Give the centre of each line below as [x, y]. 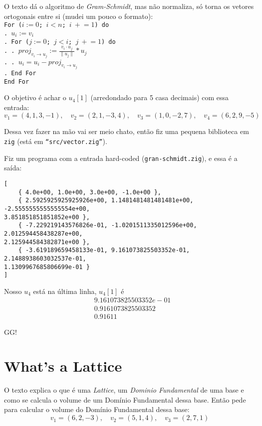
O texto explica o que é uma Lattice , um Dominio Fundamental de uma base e [124, 390]
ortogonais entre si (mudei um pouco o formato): [79, 16]
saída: [13, 168]
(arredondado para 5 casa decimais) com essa [160, 97]
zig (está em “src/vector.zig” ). [56, 141]
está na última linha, [65, 291]
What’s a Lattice [63, 366]
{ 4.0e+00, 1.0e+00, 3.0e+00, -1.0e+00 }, [90, 192]
